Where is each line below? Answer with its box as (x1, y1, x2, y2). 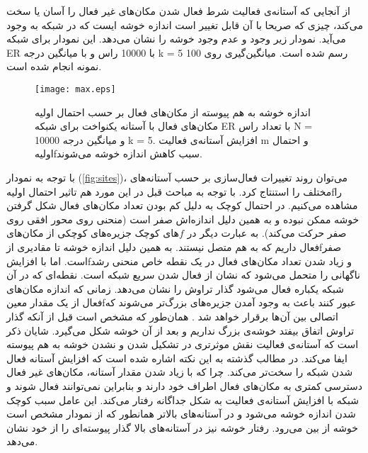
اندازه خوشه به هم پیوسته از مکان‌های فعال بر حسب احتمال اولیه (35, 104, 311, 119)
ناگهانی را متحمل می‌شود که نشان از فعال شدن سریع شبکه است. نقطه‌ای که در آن (6, 267, 360, 282)
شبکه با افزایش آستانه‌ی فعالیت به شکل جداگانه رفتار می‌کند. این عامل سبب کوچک (6, 392, 359, 407)
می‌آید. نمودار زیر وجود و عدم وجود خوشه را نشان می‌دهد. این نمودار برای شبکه (6, 31, 346, 46)
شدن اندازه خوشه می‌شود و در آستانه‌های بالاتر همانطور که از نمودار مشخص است (6, 406, 356, 421)
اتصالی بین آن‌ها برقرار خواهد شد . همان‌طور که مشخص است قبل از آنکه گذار (6, 308, 338, 323)
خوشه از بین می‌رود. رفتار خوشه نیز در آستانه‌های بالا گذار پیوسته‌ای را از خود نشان (6, 420, 358, 435)
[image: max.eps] (35, 84, 116, 94)
